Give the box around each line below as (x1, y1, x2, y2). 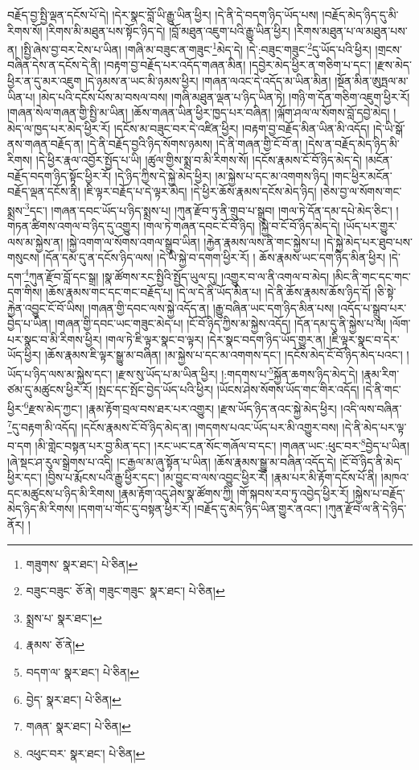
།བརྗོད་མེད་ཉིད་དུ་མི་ (322, 6, 399, 23)
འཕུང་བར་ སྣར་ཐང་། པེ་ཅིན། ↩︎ (26, 744, 146, 761)
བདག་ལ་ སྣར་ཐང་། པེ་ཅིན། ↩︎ (26, 663, 140, 680)
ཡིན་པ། (7, 88, 35, 105)
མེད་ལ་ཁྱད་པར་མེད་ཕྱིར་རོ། (7, 119, 111, 136)
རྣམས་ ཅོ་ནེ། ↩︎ (26, 636, 85, 653)
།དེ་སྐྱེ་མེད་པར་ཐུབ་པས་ (324, 233, 413, 250)
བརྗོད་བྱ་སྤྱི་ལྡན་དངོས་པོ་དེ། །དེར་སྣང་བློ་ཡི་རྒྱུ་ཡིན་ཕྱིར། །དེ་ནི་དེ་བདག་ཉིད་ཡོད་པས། (7, 6, 318, 23)
